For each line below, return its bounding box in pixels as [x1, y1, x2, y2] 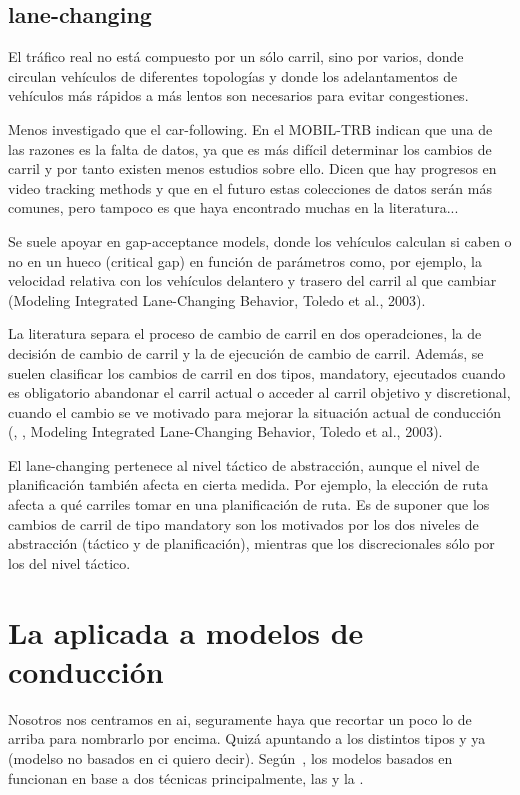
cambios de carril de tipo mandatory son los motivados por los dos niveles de [8, 513, 479, 534]
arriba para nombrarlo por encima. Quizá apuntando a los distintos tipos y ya [8, 728, 486, 749]
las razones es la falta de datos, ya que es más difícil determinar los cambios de [8, 138, 492, 159]
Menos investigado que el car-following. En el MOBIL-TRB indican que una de [8, 118, 493, 139]
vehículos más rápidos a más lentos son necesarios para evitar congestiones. [8, 85, 469, 106]
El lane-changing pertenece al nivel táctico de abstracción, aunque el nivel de [8, 454, 480, 475]
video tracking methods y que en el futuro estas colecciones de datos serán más [8, 177, 492, 198]
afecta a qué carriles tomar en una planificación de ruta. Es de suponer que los [8, 494, 490, 515]
